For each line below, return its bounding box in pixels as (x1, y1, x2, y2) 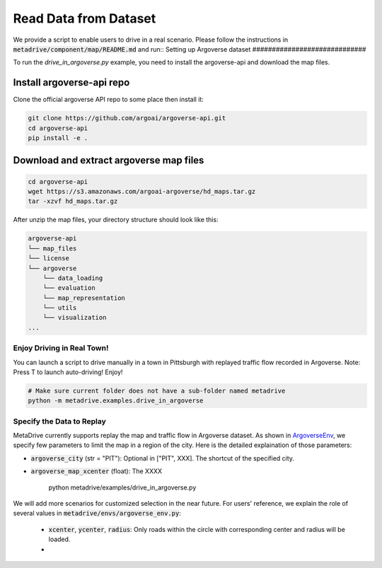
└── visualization (42, 313, 107, 322)
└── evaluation (42, 284, 95, 292)
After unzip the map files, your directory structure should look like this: (13, 216, 219, 224)
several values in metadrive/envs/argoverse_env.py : (13, 509, 182, 518)
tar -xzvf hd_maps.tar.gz (28, 197, 118, 205)
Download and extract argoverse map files (13, 154, 204, 166)
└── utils (42, 304, 77, 312)
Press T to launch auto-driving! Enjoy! (13, 368, 123, 376)
